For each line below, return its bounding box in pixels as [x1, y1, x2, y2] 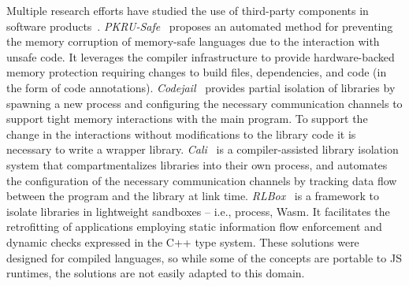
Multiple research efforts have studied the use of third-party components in [6, 2, 369, 18]
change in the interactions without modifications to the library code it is [6, 125, 356, 142]
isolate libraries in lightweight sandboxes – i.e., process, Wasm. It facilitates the [6, 202, 390, 219]
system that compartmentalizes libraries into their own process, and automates [6, 156, 388, 173]
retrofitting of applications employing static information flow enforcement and [6, 218, 382, 235]
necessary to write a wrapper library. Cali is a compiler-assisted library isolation [6, 141, 399, 158]
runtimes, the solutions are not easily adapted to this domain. [6, 265, 305, 281]
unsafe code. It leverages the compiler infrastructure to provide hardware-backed [6, 48, 395, 65]
